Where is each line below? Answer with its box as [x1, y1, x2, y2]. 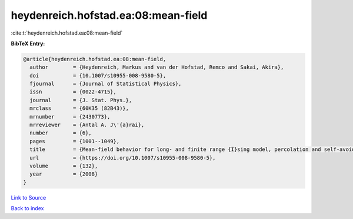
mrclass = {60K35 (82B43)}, [29, 105, 129, 112]
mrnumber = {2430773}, [29, 113, 111, 120]
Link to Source [11, 194, 46, 201]
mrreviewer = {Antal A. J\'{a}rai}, [29, 122, 145, 129]
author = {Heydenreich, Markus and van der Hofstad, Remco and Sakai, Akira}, [29, 64, 284, 70]
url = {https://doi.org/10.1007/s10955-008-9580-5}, [29, 154, 216, 161]
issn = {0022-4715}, [29, 89, 117, 95]
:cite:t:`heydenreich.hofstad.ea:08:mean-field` [11, 29, 123, 36]
